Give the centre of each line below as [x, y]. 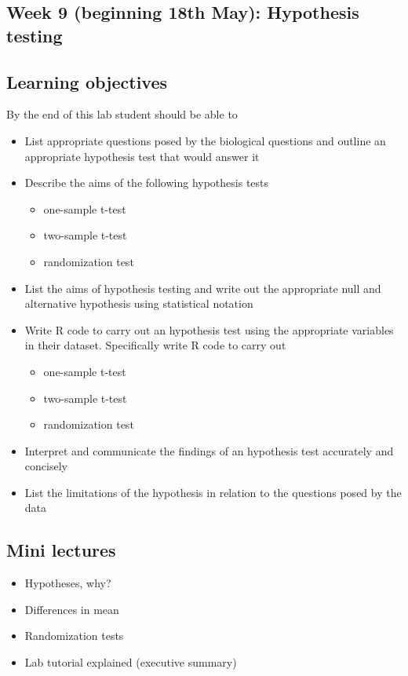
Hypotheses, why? [68, 583]
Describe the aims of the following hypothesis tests [147, 183]
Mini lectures [61, 550]
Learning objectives [87, 81]
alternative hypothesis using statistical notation [139, 303]
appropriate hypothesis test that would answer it [142, 156]
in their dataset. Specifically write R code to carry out [155, 345]
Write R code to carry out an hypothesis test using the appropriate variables [209, 329]
